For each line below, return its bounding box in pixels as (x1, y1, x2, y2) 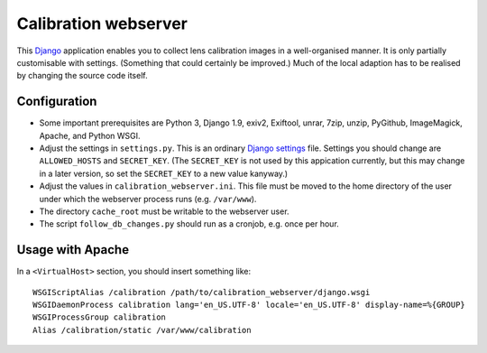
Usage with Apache (16, 242, 130, 257)
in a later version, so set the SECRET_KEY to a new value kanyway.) (39, 168, 289, 179)
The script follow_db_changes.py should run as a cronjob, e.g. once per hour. (39, 218, 340, 229)
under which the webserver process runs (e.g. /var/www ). (39, 193, 257, 204)
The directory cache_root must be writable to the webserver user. (39, 206, 289, 217)
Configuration (16, 94, 97, 109)
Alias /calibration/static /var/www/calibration (32, 325, 252, 335)
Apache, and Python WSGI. (39, 130, 141, 141)
